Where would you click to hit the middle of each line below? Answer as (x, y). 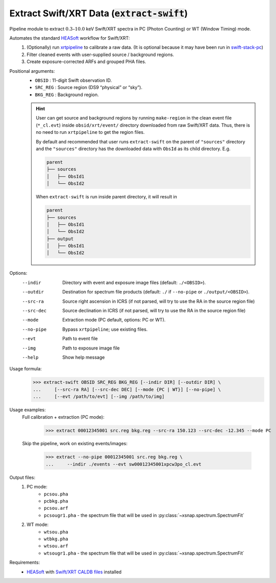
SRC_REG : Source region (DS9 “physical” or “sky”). (89, 88)
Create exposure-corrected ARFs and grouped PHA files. (86, 62)
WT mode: (38, 524)
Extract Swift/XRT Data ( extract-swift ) (99, 13)
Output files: (22, 477)
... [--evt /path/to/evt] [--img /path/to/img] (99, 397)
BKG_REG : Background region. (67, 95)
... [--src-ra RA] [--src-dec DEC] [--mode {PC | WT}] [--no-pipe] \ (127, 389)
